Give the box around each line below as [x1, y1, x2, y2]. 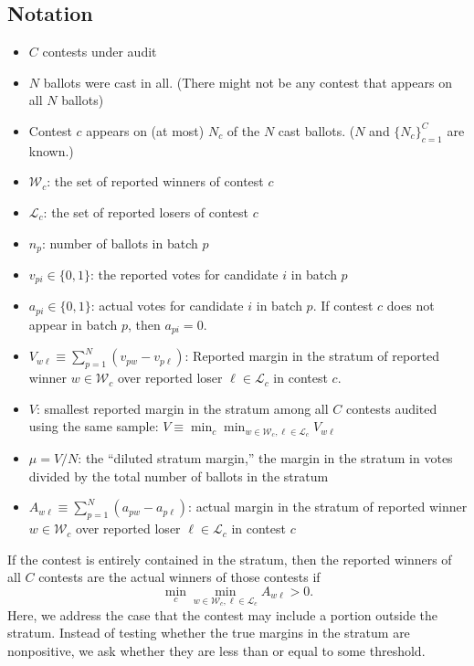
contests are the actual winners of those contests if [38, 567, 321, 587]
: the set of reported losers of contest [43, 202, 249, 221]
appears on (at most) [86, 121, 205, 140]
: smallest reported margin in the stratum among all [36, 398, 329, 418]
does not [386, 296, 435, 315]
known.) [28, 141, 74, 160]
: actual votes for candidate [90, 296, 244, 315]
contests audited [345, 398, 437, 418]
